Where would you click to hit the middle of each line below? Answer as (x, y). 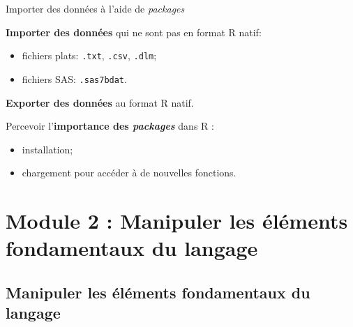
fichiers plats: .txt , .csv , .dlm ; (89, 55)
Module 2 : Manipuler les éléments (177, 221)
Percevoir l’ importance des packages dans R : (110, 126)
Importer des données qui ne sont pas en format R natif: (134, 32)
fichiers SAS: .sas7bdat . (74, 78)
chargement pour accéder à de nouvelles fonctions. (129, 173)
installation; (47, 149)
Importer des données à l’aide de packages (95, 8)
